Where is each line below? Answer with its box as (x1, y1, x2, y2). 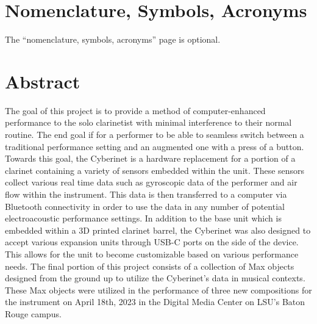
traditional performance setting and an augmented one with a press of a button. (5, 140, 304, 153)
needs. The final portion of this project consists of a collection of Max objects (5, 259, 294, 272)
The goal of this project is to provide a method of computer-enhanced (5, 104, 266, 117)
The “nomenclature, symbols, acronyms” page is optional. (5, 33, 221, 46)
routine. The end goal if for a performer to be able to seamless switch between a (5, 128, 304, 141)
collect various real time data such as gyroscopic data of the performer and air (5, 176, 297, 189)
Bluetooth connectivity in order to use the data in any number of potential (5, 200, 285, 212)
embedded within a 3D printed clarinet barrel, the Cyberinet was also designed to (5, 223, 311, 236)
